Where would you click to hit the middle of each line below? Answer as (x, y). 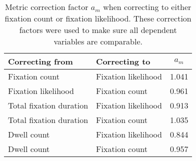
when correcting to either (147, 7)
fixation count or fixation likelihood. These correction (98, 18)
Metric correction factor (47, 7)
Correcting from (40, 61)
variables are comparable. (98, 41)
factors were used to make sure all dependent (98, 30)
